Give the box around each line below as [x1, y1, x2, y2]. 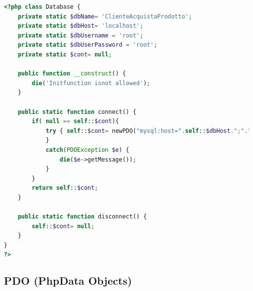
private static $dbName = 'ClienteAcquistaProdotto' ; [18, 13, 192, 20]
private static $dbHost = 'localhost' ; [18, 22, 144, 30]
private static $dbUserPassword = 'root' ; [18, 41, 158, 49]
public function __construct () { [18, 70, 126, 77]
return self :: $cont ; [32, 184, 98, 192]
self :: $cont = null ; [32, 222, 95, 230]
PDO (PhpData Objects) [4, 273, 132, 288]
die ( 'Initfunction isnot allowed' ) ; [32, 79, 150, 87]
